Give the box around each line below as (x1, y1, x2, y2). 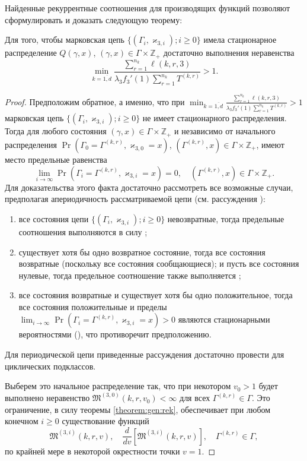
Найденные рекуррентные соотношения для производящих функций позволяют (5, 2, 290, 14)
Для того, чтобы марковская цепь (5, 33, 124, 46)
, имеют (256, 138, 284, 150)
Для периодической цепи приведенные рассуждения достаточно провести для (5, 348, 284, 361)
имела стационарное (203, 33, 277, 46)
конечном (5, 415, 39, 427)
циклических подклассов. (5, 359, 96, 372)
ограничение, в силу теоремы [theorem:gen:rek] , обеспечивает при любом (5, 403, 271, 415)
